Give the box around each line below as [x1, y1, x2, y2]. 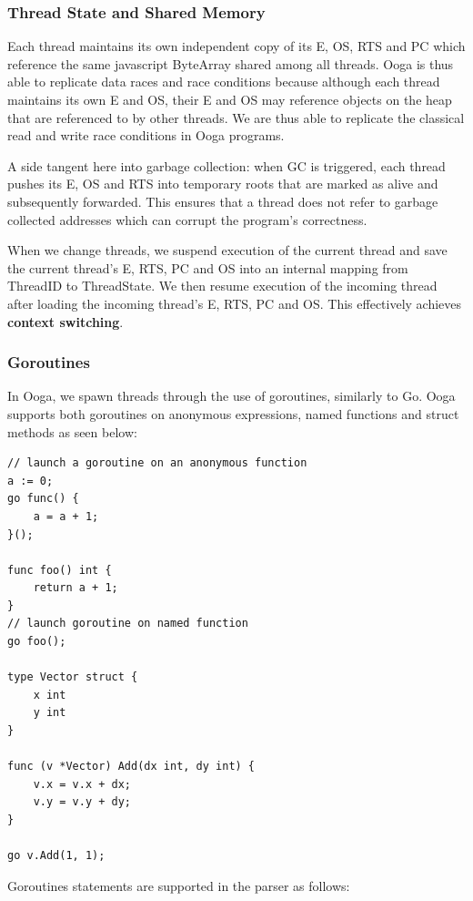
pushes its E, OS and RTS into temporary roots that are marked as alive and [7, 174, 438, 193]
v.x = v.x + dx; [33, 777, 132, 791]
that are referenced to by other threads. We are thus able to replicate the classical [7, 108, 465, 127]
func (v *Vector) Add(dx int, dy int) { [7, 760, 256, 773]
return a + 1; [33, 581, 118, 595]
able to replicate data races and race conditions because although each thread [7, 72, 440, 91]
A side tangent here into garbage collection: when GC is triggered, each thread [7, 156, 446, 175]
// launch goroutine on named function [7, 617, 248, 630]
